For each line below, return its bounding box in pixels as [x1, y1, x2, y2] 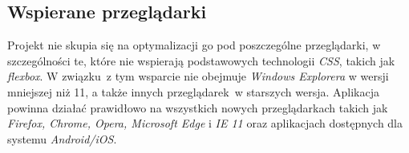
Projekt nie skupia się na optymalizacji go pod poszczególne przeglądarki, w [7, 37, 381, 53]
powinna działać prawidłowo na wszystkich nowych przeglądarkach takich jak [7, 99, 388, 116]
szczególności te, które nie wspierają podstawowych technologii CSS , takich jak [7, 52, 395, 69]
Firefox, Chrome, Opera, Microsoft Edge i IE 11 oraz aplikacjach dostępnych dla [7, 115, 403, 131]
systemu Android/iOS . [7, 130, 117, 147]
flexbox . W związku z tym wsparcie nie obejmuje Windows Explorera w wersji [7, 68, 389, 84]
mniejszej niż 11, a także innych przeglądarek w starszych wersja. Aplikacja [7, 83, 379, 100]
